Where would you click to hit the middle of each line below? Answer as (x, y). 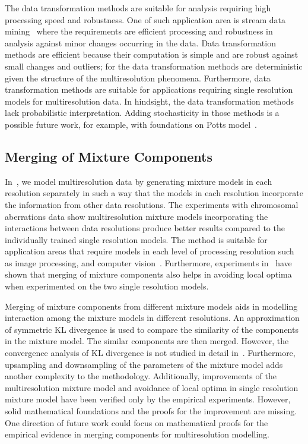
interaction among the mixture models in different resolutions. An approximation (152, 318)
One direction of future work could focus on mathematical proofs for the (136, 422)
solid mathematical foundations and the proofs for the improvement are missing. (151, 411)
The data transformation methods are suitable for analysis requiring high (138, 8)
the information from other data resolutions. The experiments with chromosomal (152, 204)
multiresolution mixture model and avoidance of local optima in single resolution (152, 387)
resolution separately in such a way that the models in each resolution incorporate (154, 193)
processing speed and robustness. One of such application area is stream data (145, 19)
